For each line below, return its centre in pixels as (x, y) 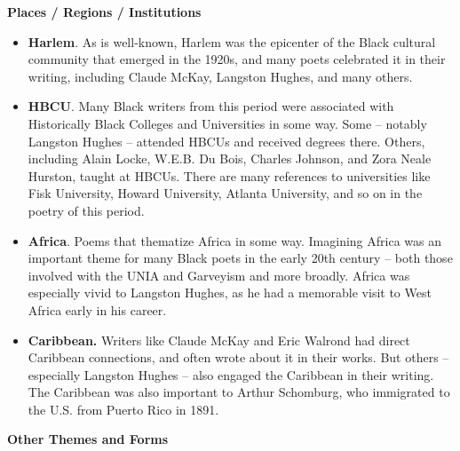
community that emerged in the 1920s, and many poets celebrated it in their (237, 59)
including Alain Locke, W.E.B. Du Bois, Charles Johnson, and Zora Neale (230, 158)
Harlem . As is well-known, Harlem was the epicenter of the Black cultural (232, 41)
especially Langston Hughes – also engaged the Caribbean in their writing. (231, 374)
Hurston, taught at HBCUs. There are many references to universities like (229, 175)
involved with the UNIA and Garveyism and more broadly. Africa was (219, 275)
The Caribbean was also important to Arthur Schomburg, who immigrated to (239, 392)
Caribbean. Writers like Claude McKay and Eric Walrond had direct (219, 340)
